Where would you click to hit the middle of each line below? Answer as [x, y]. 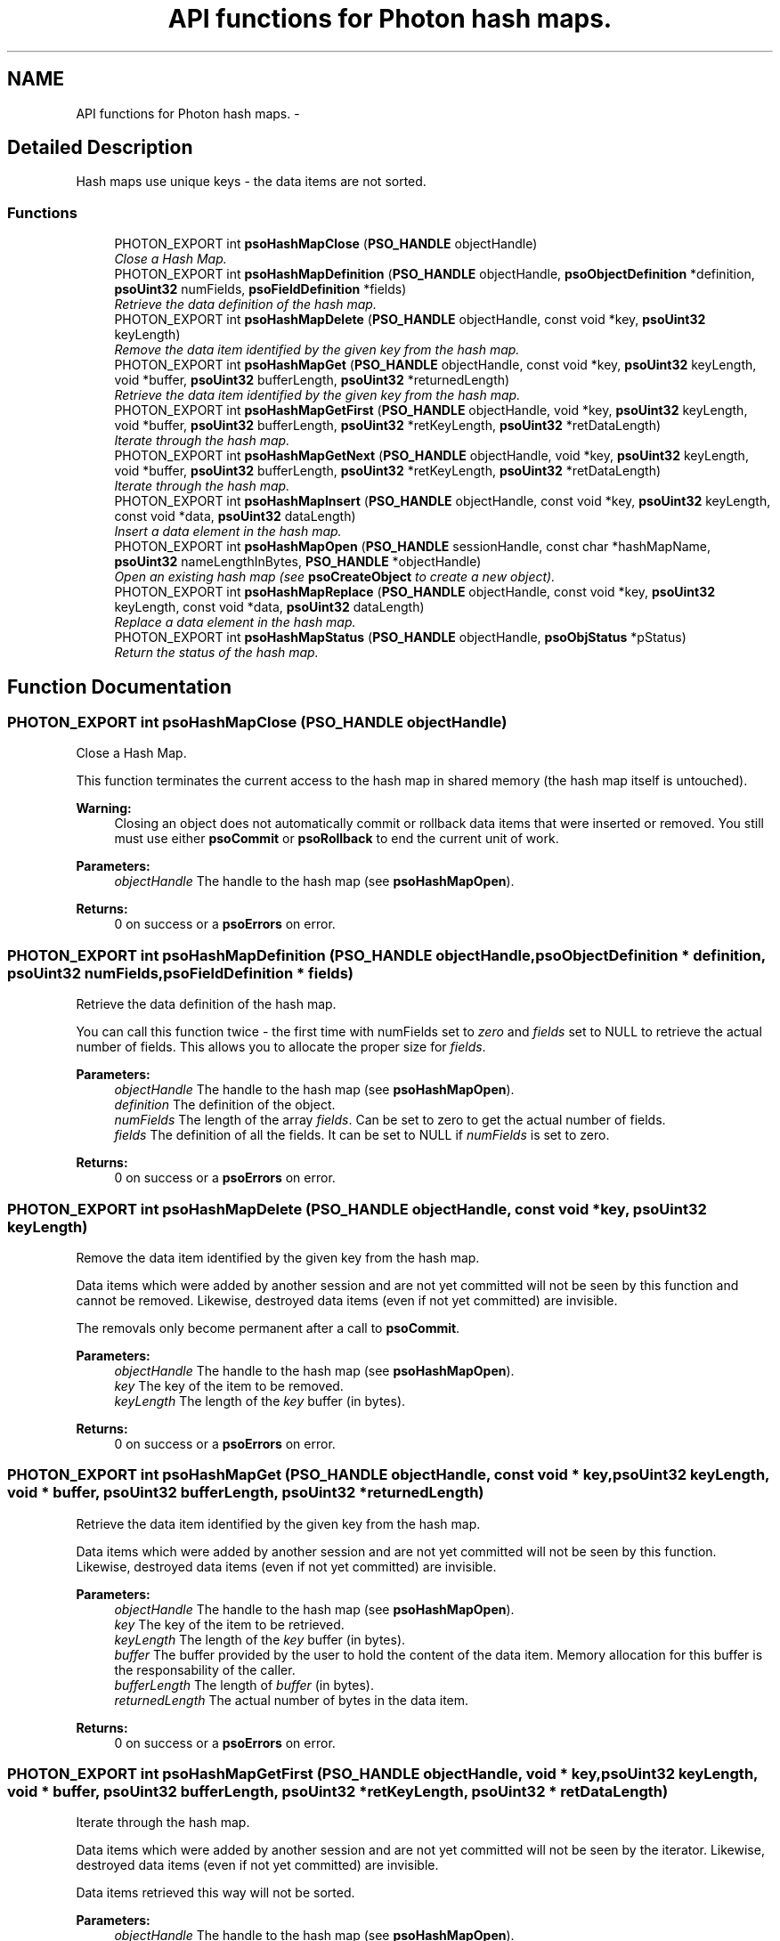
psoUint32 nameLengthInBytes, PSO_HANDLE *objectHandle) [298, 562]
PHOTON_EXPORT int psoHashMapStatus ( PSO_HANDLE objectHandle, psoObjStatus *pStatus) [400, 638]
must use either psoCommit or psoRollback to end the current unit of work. [337, 839]
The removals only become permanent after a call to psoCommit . [268, 1328]
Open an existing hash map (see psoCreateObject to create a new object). [335, 577]
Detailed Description [100, 148]
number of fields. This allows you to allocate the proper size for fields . [281, 1047]
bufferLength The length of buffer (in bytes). [244, 1685]
